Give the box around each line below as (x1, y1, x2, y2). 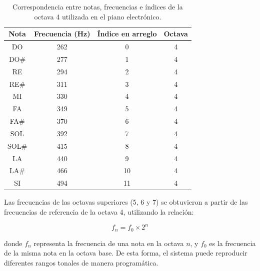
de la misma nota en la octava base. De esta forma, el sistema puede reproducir (4, 248, 247, 258)
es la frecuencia (209, 238, 256, 248)
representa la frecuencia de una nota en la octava (33, 238, 184, 248)
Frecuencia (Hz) (34, 28, 90, 39)
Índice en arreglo (97, 28, 157, 39)
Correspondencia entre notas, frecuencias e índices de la (12, 1, 183, 11)
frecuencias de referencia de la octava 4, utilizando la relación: (4, 207, 194, 217)
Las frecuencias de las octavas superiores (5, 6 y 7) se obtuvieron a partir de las (4, 197, 248, 207)
